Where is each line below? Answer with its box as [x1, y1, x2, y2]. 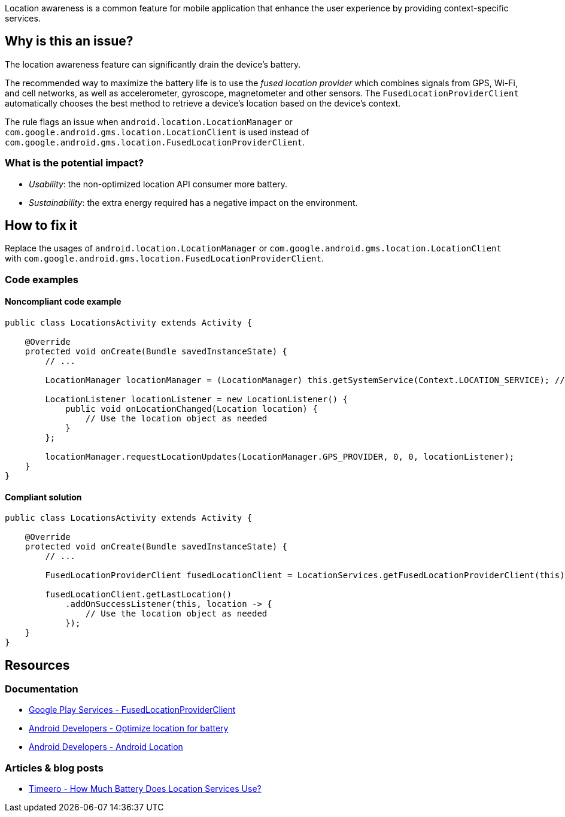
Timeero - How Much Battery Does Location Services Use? [29, 783, 262, 794]
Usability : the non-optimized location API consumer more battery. [29, 178, 287, 189]
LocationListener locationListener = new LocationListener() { [45, 394, 348, 405]
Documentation [5, 683, 78, 695]
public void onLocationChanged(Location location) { [65, 404, 318, 414]
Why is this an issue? [5, 34, 133, 49]
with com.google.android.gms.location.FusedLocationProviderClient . [5, 253, 324, 264]
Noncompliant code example [5, 296, 121, 307]
